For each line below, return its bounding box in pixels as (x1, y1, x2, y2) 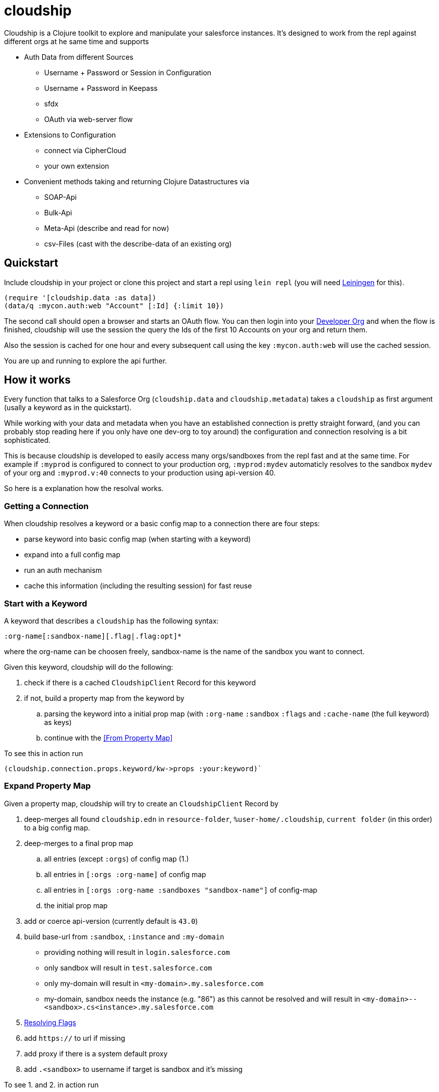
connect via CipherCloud (44, 146, 126, 155)
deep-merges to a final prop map (24, 838, 133, 847)
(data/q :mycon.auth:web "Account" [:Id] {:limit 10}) (4, 301, 224, 310)
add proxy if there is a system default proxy (24, 1049, 168, 1058)
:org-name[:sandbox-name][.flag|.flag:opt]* (4, 632, 182, 640)
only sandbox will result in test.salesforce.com (44, 963, 212, 972)
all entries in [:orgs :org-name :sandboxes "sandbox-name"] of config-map (44, 885, 318, 894)
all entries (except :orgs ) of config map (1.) (44, 854, 189, 863)
